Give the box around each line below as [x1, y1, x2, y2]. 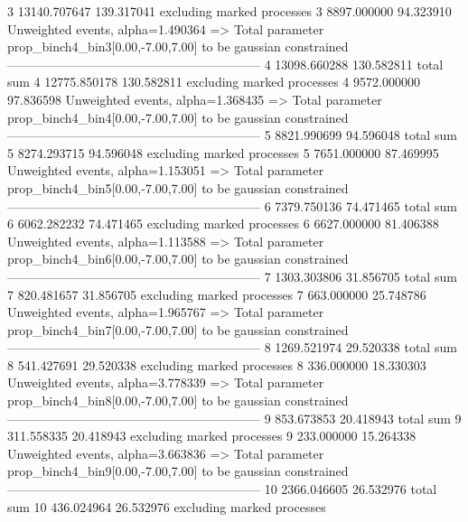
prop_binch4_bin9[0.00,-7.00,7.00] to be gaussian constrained [7, 461, 349, 480]
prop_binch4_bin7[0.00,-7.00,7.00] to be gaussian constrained [7, 320, 349, 339]
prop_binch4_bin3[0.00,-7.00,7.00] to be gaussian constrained [7, 37, 349, 56]
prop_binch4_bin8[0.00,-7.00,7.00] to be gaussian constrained [7, 391, 349, 410]
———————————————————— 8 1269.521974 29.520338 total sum [7, 338, 457, 357]
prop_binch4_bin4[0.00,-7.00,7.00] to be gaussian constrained [7, 107, 349, 126]
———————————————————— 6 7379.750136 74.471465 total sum [7, 196, 457, 215]
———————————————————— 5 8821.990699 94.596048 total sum [7, 126, 457, 144]
